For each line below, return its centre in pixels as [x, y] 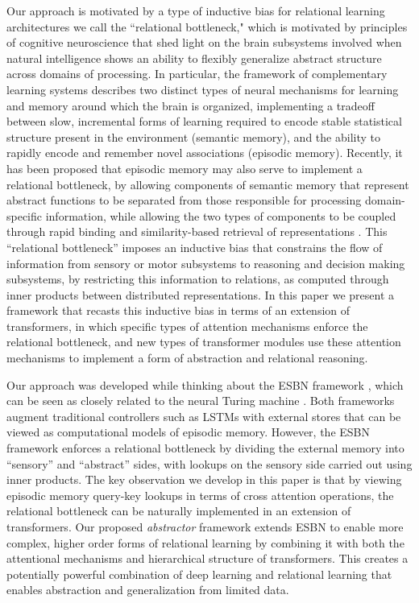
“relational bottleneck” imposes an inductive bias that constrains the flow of [195, 247]
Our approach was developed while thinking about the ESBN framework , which [205, 384]
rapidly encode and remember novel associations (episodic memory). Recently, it [205, 153]
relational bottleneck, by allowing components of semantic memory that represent [208, 184]
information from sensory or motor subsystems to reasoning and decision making [206, 263]
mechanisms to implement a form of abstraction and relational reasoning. [187, 358]
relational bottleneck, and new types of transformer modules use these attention [204, 342]
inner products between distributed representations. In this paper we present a [201, 294]
